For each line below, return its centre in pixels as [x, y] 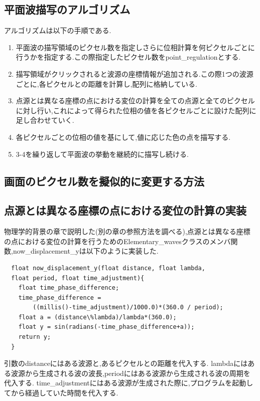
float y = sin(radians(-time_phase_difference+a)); [106, 327]
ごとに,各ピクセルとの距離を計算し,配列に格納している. [106, 83]
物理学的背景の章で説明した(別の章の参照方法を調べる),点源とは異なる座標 [127, 231]
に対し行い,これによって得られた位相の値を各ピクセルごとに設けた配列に [136, 110]
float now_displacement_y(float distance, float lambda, [108, 268]
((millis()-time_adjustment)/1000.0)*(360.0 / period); [128, 308]
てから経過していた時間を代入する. [61, 393]
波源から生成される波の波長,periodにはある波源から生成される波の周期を [131, 373]
